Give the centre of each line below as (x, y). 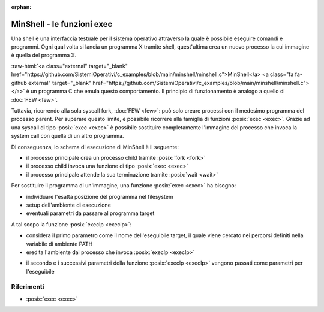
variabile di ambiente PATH (59, 244)
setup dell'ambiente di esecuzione (68, 205)
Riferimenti (28, 287)
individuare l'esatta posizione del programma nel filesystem (100, 196)
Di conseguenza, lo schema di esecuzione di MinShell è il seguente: (95, 147)
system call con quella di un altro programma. (67, 136)
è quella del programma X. (44, 55)
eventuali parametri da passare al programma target (90, 213)
